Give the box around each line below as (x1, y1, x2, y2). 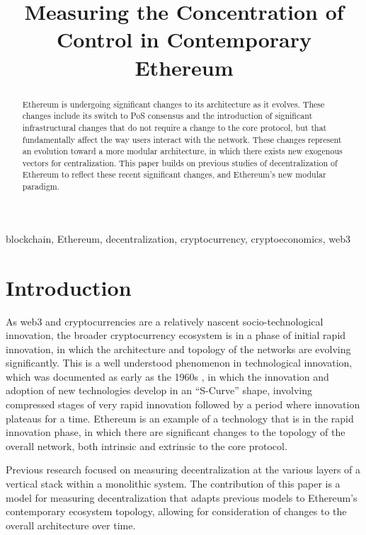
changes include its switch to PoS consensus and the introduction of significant (22, 110, 313, 122)
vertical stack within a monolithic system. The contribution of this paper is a (6, 476, 341, 491)
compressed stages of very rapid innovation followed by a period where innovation (6, 397, 360, 412)
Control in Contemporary (57, 25, 311, 54)
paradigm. (22, 180, 60, 192)
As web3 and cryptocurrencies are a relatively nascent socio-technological (6, 313, 324, 328)
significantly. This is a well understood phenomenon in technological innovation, (6, 355, 353, 370)
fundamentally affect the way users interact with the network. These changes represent (22, 133, 342, 145)
